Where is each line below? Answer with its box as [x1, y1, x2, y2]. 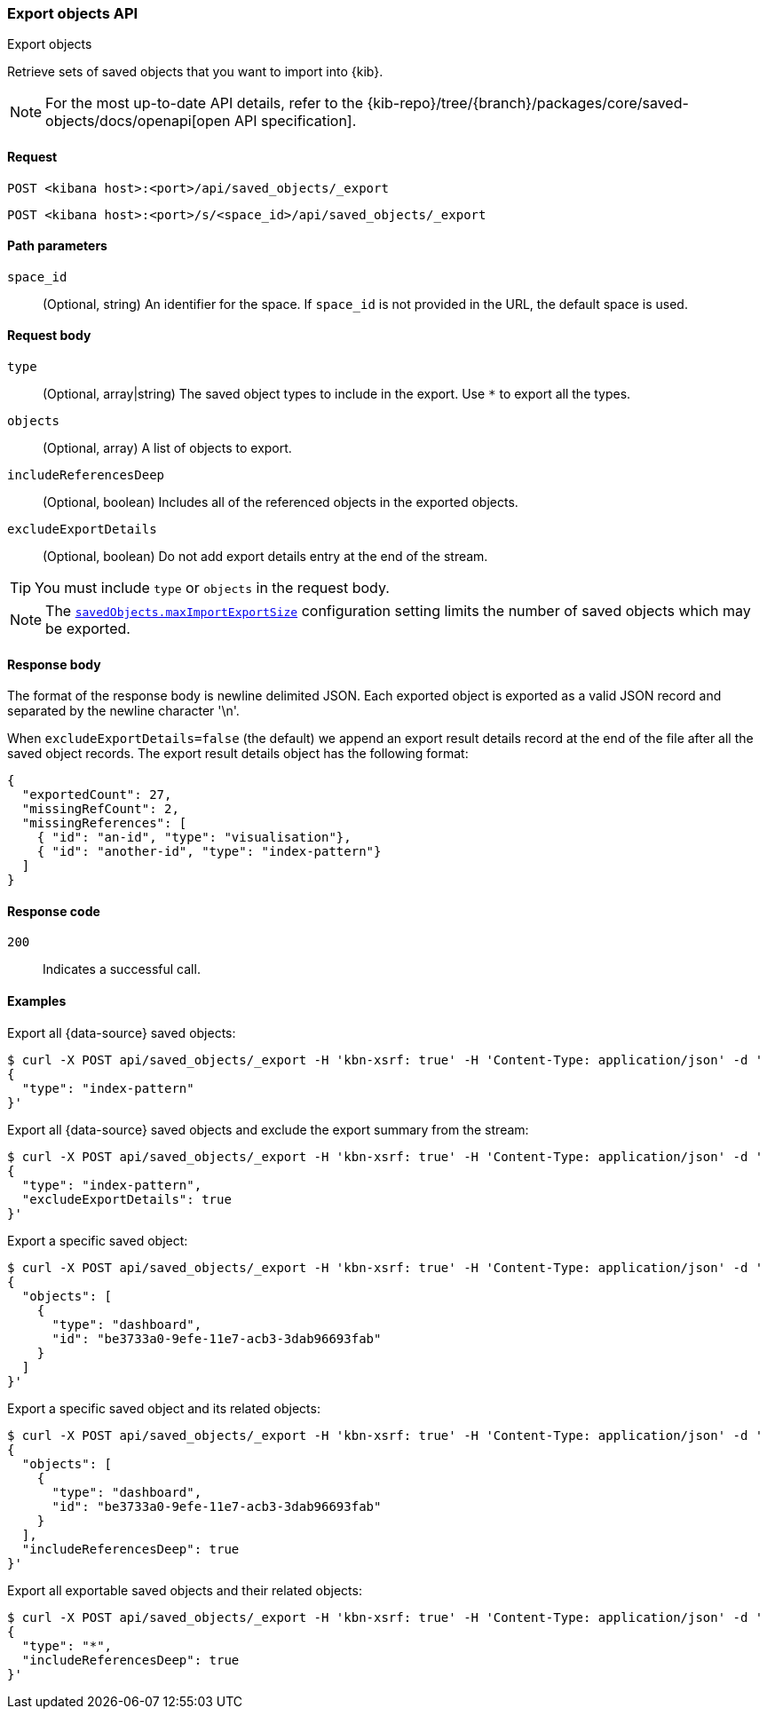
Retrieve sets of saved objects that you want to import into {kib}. [7, 64, 383, 80]
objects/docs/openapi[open [45, 112, 231, 130]
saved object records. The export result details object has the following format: [7, 746, 469, 762]
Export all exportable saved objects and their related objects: [7, 1582, 362, 1598]
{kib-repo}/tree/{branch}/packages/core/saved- [367, 94, 689, 113]
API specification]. [233, 112, 357, 130]
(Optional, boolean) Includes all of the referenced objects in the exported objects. [43, 494, 518, 510]
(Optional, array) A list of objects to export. [43, 440, 292, 456]
